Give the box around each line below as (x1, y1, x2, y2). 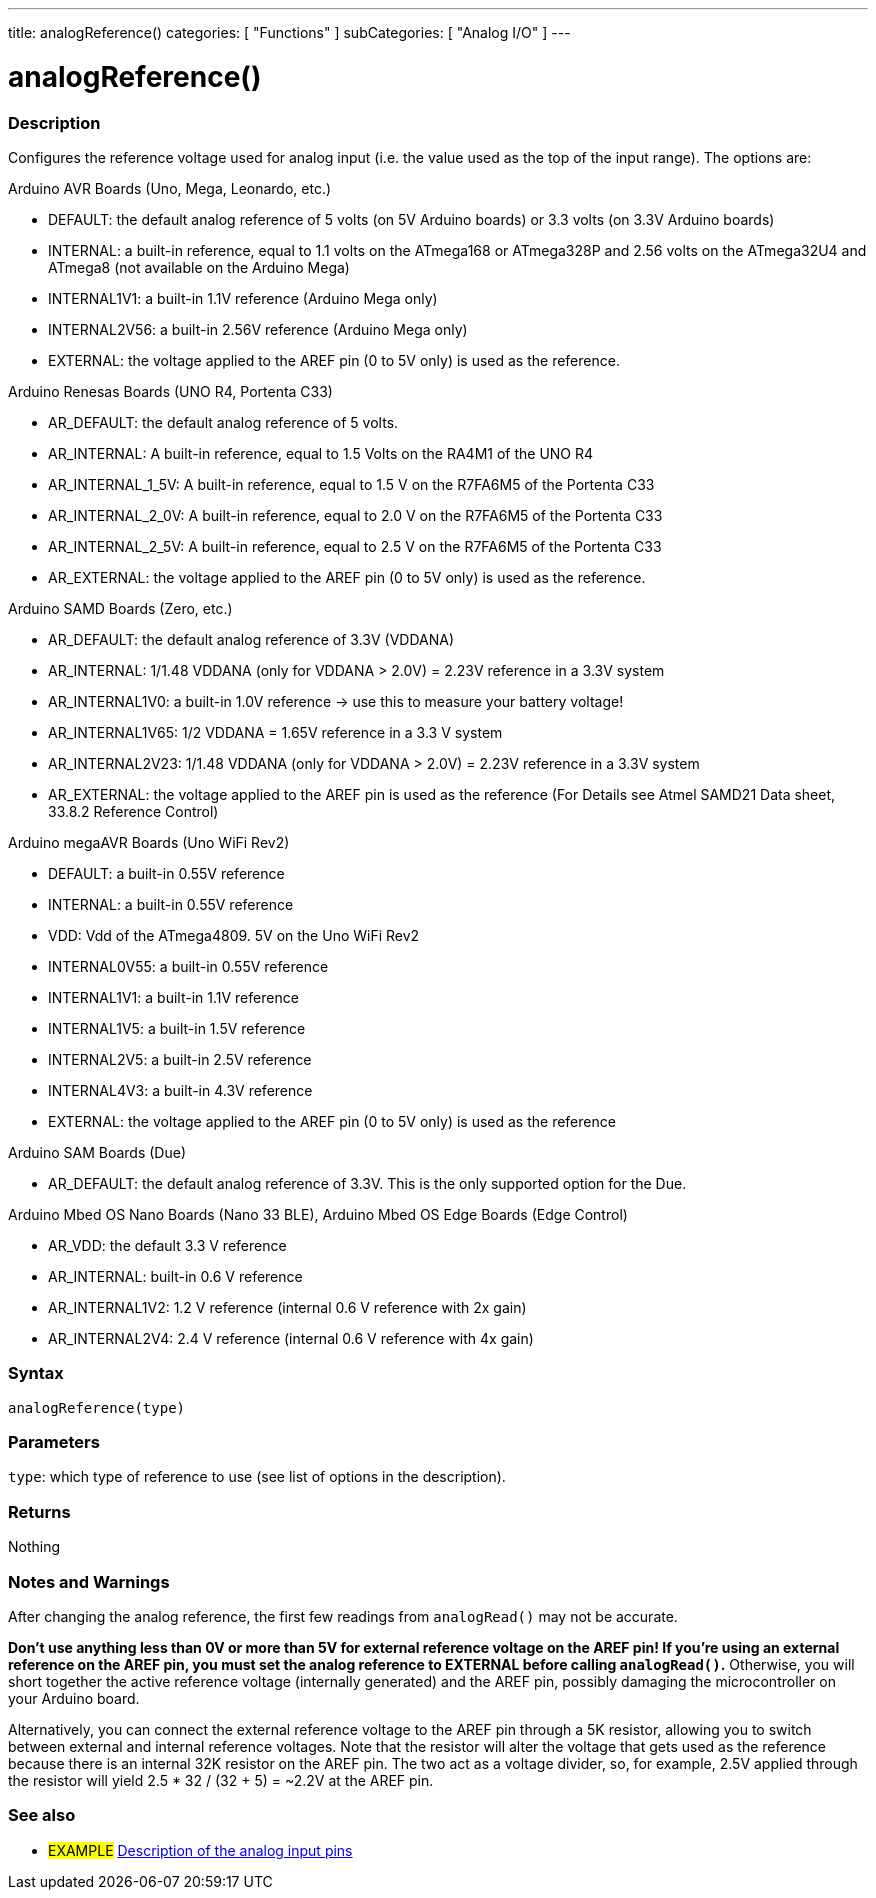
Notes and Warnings (8, 1571, 170, 1592)
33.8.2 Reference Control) (48, 802, 219, 820)
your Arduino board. (8, 1689, 140, 1707)
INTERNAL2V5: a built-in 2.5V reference (48, 1050, 312, 1068)
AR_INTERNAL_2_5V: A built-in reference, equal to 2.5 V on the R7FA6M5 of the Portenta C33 (48, 537, 662, 555)
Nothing (8, 1538, 61, 1556)
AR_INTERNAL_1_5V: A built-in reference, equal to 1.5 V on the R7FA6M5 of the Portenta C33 (48, 475, 655, 493)
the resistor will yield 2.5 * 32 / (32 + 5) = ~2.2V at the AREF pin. (8, 1771, 434, 1789)
